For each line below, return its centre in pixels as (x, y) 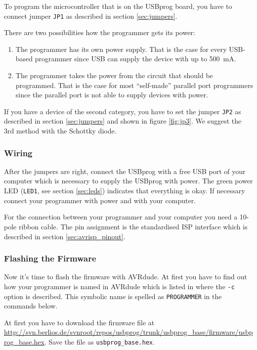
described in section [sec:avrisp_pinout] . (65, 236)
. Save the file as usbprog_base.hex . (99, 342)
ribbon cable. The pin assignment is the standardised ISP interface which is (133, 226)
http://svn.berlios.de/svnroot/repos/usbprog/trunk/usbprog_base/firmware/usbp (128, 332)
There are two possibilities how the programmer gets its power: (100, 32)
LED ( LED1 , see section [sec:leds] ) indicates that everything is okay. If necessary (125, 191)
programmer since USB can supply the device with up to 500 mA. (135, 59)
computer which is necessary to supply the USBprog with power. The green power (128, 181)
